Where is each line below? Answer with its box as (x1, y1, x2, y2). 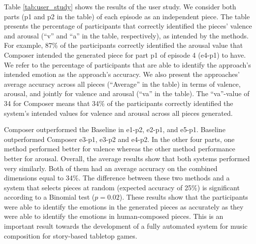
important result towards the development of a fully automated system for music (4, 221, 248, 231)
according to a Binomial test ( (4, 192, 95, 202)
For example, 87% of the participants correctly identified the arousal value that (4, 40, 243, 50)
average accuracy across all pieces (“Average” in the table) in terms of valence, (4, 78, 241, 89)
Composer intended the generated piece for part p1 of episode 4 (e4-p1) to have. (4, 49, 246, 60)
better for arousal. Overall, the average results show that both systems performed (4, 153, 250, 163)
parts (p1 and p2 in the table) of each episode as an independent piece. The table (4, 11, 250, 21)
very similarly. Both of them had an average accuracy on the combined (4, 163, 218, 173)
